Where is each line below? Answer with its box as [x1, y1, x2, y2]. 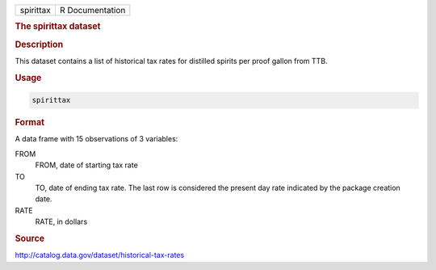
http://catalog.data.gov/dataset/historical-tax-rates [15, 251, 185, 260]
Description [15, 39, 64, 50]
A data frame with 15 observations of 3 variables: [15, 134, 178, 144]
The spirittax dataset [15, 21, 101, 32]
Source [15, 233, 45, 244]
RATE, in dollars [35, 217, 88, 226]
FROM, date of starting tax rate [35, 160, 139, 170]
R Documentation [59, 5, 126, 15]
